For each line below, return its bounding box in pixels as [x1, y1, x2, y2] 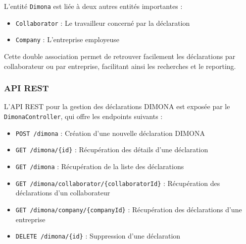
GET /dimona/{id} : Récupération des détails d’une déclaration [15, 144, 208, 155]
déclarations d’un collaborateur [15, 187, 110, 198]
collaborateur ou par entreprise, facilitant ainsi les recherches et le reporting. [4, 61, 236, 71]
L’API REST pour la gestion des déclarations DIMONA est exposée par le [4, 101, 230, 112]
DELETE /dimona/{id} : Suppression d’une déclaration [15, 231, 181, 241]
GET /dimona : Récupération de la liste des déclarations [15, 161, 184, 171]
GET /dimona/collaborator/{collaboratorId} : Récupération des [15, 178, 220, 188]
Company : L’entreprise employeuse [15, 34, 119, 45]
